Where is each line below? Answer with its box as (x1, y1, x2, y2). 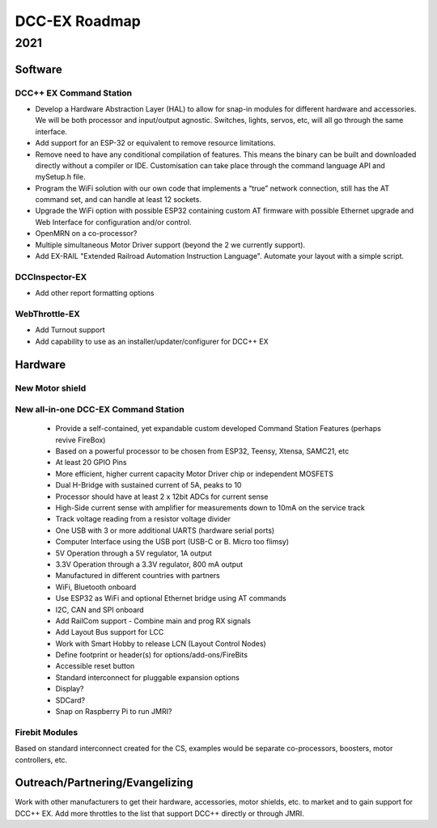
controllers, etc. (15, 754, 68, 764)
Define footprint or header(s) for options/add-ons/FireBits (55, 650, 248, 660)
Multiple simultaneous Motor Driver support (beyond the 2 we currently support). (35, 239, 306, 250)
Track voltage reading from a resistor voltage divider (55, 514, 231, 524)
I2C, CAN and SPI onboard (55, 605, 145, 615)
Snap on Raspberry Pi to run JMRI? (55, 707, 172, 716)
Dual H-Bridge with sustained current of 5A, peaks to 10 (55, 480, 242, 490)
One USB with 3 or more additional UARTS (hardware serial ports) (55, 526, 275, 535)
